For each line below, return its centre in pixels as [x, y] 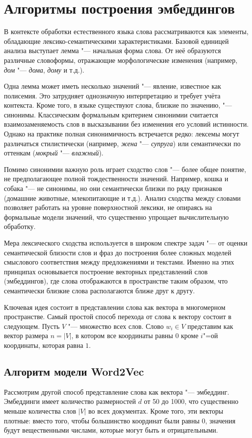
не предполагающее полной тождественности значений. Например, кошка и [116, 179]
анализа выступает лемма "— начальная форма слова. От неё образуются [113, 50]
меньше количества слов [40, 410]
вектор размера [26, 335]
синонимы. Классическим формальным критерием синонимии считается [111, 114]
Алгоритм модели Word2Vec [74, 371]
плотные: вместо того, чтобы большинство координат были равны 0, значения [120, 420]
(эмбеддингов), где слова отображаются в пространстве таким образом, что [116, 281]
